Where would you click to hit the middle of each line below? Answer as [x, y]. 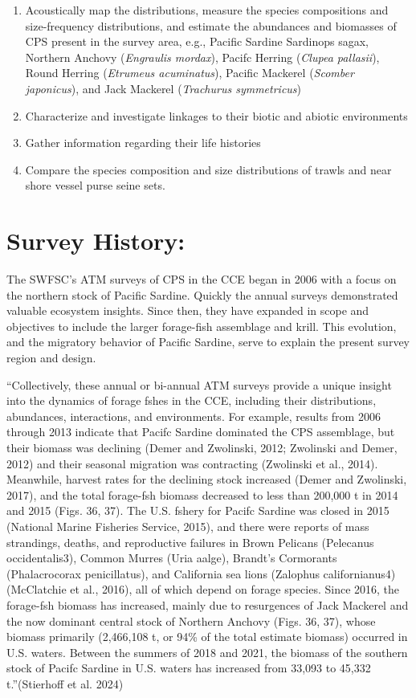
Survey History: [96, 241]
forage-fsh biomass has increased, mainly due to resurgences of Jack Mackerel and [208, 604]
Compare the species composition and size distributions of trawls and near [208, 169]
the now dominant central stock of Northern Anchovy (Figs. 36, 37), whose [191, 620]
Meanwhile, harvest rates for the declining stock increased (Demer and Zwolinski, [207, 479]
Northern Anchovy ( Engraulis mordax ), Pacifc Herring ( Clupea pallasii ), [202, 57]
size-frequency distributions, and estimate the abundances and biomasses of [211, 25]
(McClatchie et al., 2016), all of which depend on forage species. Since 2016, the [203, 589]
